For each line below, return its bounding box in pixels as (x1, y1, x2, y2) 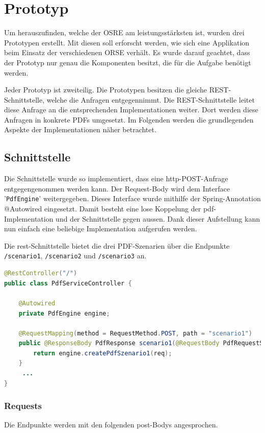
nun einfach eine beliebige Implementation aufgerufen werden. (4, 223, 197, 234)
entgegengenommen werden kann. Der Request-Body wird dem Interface (4, 183, 230, 194)
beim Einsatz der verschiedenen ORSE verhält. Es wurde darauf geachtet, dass (4, 47, 250, 58)
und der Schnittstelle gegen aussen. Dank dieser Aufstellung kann (56, 213, 260, 224)
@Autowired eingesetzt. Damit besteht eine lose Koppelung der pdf (4, 203, 214, 214)
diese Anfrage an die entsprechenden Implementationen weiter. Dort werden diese (4, 104, 258, 115)
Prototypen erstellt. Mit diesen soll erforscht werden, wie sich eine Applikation (4, 37, 250, 47)
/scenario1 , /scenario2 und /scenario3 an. (4, 250, 147, 261)
